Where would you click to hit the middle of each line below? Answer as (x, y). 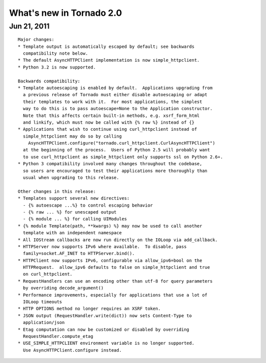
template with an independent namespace (72, 233)
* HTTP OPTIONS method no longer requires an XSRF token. (89, 309)
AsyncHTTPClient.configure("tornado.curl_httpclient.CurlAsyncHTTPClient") (121, 143)
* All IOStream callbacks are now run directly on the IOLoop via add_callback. (118, 240)
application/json (44, 323)
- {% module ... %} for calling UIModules (75, 219)
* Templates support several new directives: (74, 198)
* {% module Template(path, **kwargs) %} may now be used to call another (110, 226)
